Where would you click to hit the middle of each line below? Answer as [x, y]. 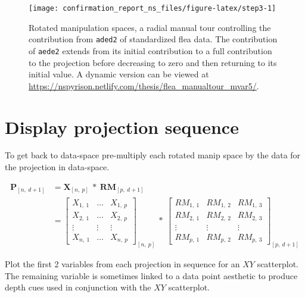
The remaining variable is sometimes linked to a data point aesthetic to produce [151, 275]
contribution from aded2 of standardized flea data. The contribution [153, 39]
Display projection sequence [122, 126]
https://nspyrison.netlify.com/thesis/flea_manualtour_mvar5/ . [144, 85]
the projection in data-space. [57, 167]
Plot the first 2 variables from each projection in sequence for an [122, 263]
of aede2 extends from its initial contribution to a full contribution [150, 50]
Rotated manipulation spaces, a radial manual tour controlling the [150, 27]
